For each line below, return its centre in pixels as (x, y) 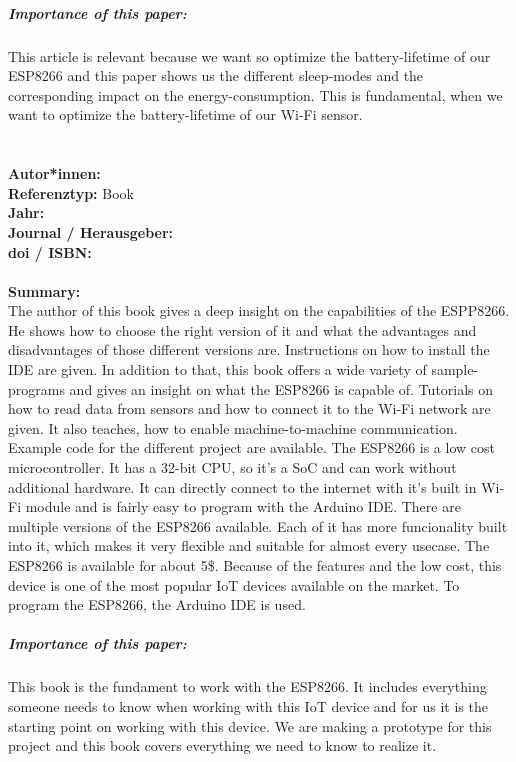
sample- (455, 369)
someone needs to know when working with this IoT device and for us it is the (248, 705)
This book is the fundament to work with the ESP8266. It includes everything (247, 686)
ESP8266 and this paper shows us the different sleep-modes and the (216, 75)
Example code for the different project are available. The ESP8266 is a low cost (251, 447)
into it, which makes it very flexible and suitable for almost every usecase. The (249, 545)
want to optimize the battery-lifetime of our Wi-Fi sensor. (185, 114)
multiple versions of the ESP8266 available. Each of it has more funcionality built (258, 525)
